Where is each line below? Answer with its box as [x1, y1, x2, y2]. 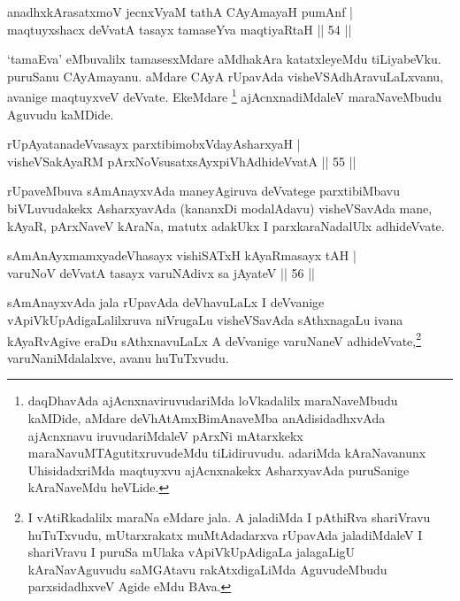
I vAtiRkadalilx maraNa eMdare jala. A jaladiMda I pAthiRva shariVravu [27, 507, 431, 526]
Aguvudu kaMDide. [7, 104, 114, 123]
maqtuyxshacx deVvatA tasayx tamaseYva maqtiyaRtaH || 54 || [7, 19, 352, 38]
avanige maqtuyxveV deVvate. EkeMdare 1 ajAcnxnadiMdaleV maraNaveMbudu [7, 85, 442, 106]
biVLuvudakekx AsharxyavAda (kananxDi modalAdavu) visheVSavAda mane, [7, 199, 433, 217]
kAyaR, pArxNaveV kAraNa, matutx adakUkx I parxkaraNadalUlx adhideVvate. [7, 216, 445, 235]
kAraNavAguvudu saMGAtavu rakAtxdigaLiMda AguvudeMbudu [27, 559, 387, 578]
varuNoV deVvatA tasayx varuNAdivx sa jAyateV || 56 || [7, 263, 315, 281]
